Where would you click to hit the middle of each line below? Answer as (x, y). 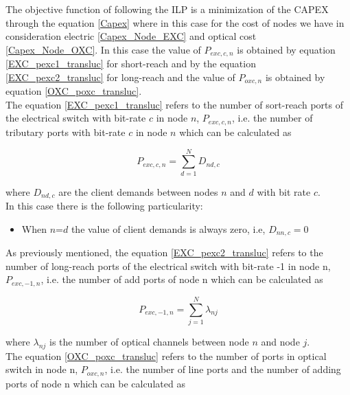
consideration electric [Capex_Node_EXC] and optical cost (131, 36)
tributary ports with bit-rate (66, 132)
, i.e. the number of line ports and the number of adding (223, 369)
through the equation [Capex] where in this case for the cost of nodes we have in (175, 22)
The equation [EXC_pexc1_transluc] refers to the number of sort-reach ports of (174, 104)
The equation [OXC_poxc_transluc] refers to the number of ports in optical (166, 355)
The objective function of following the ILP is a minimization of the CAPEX (167, 9)
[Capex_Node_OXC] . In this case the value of (103, 49)
